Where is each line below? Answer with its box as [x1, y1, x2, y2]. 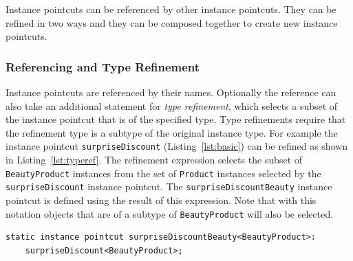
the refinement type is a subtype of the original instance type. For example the [6, 125, 338, 139]
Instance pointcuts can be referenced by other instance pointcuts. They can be [6, 2, 336, 16]
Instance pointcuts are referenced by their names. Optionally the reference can [6, 85, 336, 99]
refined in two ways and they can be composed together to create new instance [6, 15, 338, 30]
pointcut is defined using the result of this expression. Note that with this [6, 192, 317, 207]
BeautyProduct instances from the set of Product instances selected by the [6, 166, 321, 180]
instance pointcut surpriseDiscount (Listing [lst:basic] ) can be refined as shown [6, 139, 348, 153]
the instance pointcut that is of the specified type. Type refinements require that [6, 112, 346, 126]
